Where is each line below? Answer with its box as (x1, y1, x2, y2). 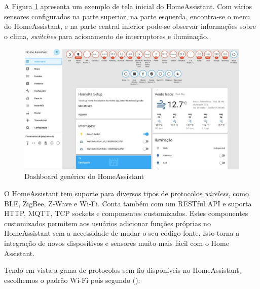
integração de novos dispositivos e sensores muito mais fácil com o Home (4, 238, 229, 248)
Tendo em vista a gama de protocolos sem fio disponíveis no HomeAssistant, (4, 265, 241, 275)
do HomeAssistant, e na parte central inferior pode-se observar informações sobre (4, 21, 256, 31)
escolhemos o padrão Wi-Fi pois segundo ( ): (4, 274, 140, 285)
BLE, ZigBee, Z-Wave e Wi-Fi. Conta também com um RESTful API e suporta (4, 198, 252, 208)
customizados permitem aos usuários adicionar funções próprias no (4, 218, 211, 228)
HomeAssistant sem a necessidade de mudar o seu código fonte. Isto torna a (4, 228, 240, 238)
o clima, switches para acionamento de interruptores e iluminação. (4, 30, 209, 41)
